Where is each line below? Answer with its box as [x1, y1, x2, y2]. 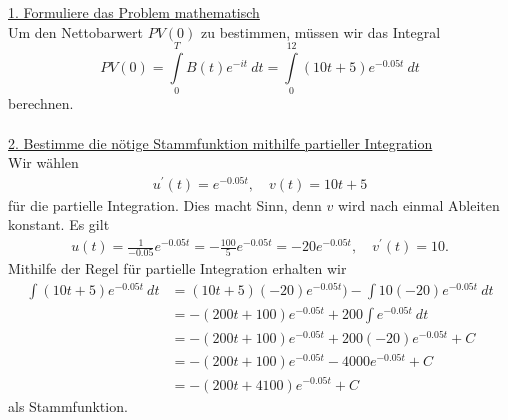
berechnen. [8, 93, 74, 114]
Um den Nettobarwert [8, 21, 144, 42]
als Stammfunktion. [8, 395, 128, 416]
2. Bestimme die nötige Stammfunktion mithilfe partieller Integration [8, 132, 433, 153]
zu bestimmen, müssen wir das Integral [200, 21, 441, 42]
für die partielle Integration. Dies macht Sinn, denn [8, 194, 322, 215]
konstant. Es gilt [8, 214, 110, 235]
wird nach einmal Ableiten [337, 194, 500, 215]
